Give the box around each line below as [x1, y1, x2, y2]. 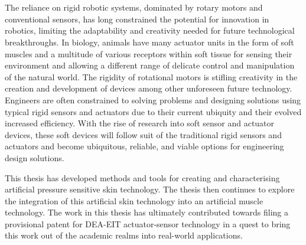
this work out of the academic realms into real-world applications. [5, 229, 243, 241]
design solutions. [5, 151, 64, 164]
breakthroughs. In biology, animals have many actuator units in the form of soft [5, 35, 294, 48]
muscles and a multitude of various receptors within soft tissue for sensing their [5, 47, 292, 60]
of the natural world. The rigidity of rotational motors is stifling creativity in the [5, 70, 298, 83]
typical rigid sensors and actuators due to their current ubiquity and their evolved [5, 105, 302, 117]
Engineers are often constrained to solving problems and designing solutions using [5, 93, 301, 106]
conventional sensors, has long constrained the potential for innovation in [5, 12, 269, 25]
